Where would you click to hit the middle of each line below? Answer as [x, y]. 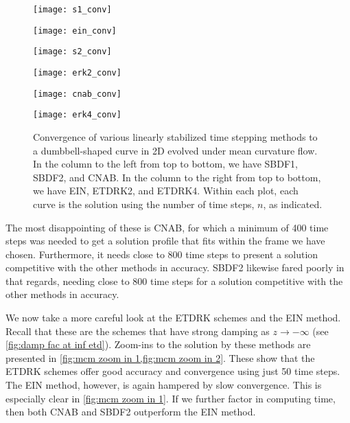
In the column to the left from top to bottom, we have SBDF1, [165, 164]
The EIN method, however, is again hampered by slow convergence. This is [164, 385]
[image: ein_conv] [75, 31]
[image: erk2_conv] [77, 72]
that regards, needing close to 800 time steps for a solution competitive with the [174, 281]
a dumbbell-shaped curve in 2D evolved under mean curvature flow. [175, 150]
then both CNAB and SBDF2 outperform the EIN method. [131, 412]
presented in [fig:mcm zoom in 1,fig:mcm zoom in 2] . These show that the [160, 357]
